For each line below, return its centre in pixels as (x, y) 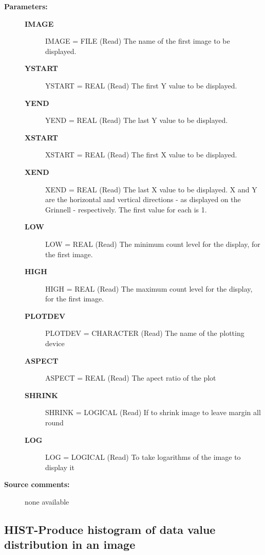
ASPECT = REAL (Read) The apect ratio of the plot (131, 378)
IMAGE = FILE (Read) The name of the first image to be (138, 41)
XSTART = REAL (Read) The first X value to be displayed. (141, 155)
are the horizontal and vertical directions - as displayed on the (143, 199)
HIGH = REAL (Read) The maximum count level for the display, (149, 288)
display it (60, 467)
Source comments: (37, 484)
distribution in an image (70, 544)
